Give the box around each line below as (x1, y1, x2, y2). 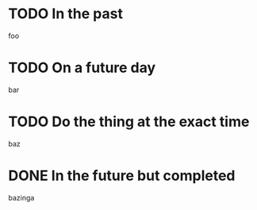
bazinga (8, 193, 35, 202)
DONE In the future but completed (8, 167, 236, 185)
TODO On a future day (8, 59, 156, 77)
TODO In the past (8, 5, 123, 23)
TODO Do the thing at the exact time (8, 113, 250, 131)
